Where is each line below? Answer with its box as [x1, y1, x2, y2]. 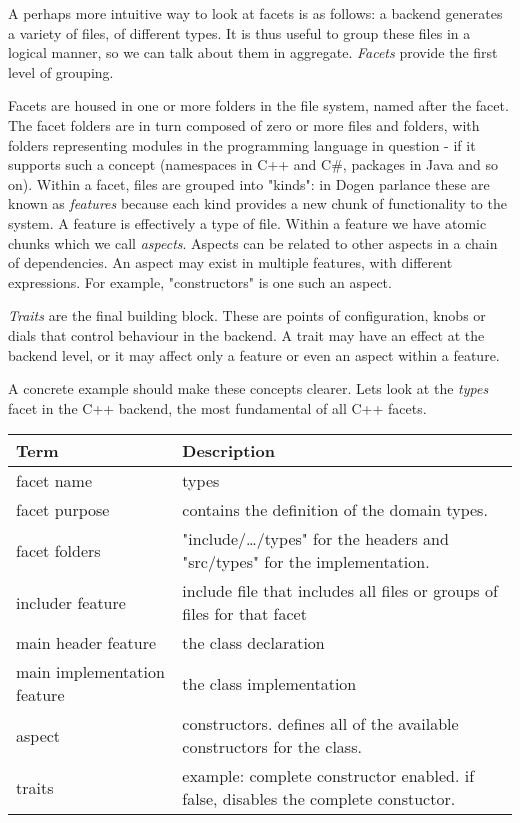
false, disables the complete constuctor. [182, 787, 456, 811]
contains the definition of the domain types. [182, 498, 488, 522]
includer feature [16, 590, 126, 614]
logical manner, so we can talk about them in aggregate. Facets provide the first [8, 42, 498, 63]
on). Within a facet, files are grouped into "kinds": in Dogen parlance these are [8, 173, 490, 194]
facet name [16, 469, 92, 493]
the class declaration [182, 631, 325, 655]
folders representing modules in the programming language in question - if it [8, 134, 476, 155]
